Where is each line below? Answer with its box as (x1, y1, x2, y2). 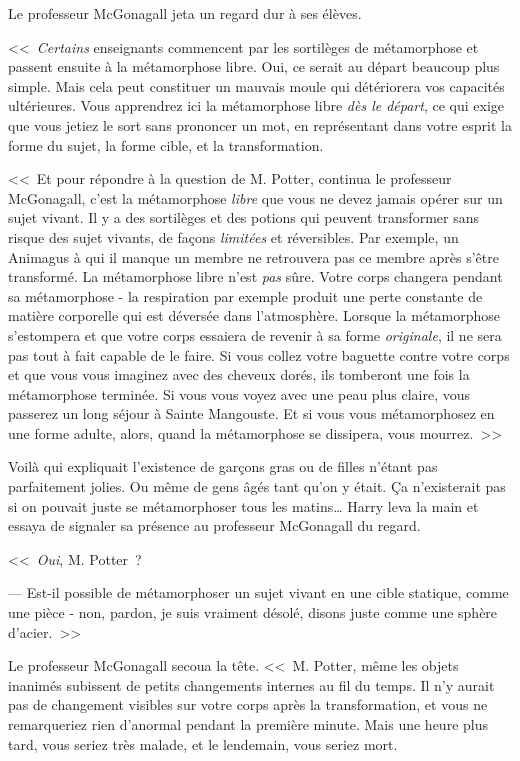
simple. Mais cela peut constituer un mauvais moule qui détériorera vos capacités (8, 75, 505, 96)
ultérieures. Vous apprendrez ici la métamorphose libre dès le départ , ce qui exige (8, 95, 505, 116)
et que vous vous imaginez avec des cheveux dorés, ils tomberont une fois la (8, 364, 470, 385)
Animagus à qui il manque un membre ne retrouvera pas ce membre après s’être (8, 246, 499, 267)
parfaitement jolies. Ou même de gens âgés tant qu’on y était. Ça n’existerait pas (8, 476, 506, 497)
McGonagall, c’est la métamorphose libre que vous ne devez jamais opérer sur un (8, 187, 503, 208)
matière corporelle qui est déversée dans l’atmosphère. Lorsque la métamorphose (8, 305, 501, 326)
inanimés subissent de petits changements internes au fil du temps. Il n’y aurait (8, 674, 495, 695)
